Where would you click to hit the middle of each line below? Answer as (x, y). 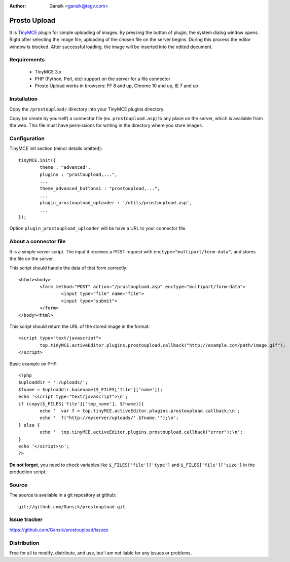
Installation (24, 99)
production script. (28, 472)
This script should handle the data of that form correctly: (68, 268)
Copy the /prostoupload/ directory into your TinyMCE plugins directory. (87, 109)
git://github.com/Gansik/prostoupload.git (72, 507)
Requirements (27, 60)
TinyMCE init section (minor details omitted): (56, 148)
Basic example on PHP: (34, 364)
